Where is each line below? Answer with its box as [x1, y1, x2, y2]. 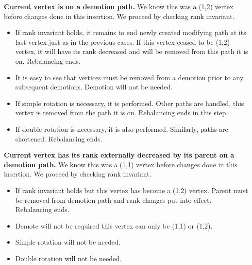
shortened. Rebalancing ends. [15, 133, 102, 143]
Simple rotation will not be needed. [15, 237, 120, 247]
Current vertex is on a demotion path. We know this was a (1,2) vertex [4, 1, 234, 11]
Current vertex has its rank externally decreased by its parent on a [4, 150, 235, 160]
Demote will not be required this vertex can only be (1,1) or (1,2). [15, 220, 213, 230]
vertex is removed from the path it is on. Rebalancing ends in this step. [15, 107, 228, 118]
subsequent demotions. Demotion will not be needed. [15, 82, 172, 92]
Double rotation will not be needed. [15, 253, 121, 263]
